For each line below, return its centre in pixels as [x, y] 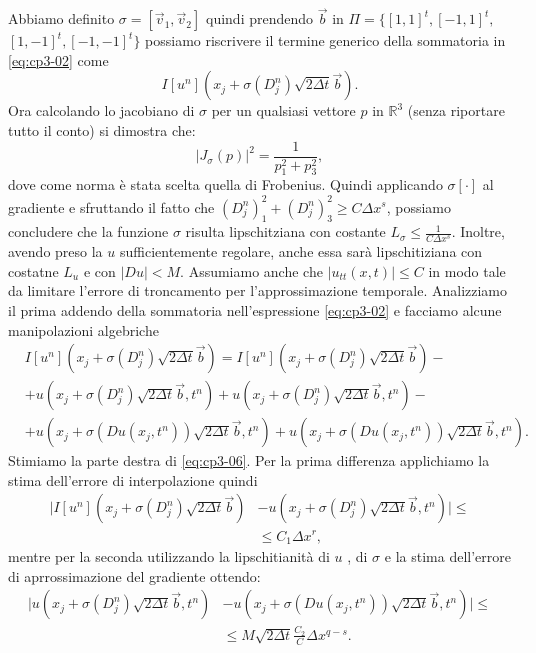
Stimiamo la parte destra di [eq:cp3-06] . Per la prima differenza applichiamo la [249, 460]
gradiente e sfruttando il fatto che [111, 206]
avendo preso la [55, 251]
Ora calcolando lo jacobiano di [101, 110]
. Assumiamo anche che [251, 270]
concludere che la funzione [88, 231]
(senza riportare [456, 110]
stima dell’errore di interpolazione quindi [133, 479]
